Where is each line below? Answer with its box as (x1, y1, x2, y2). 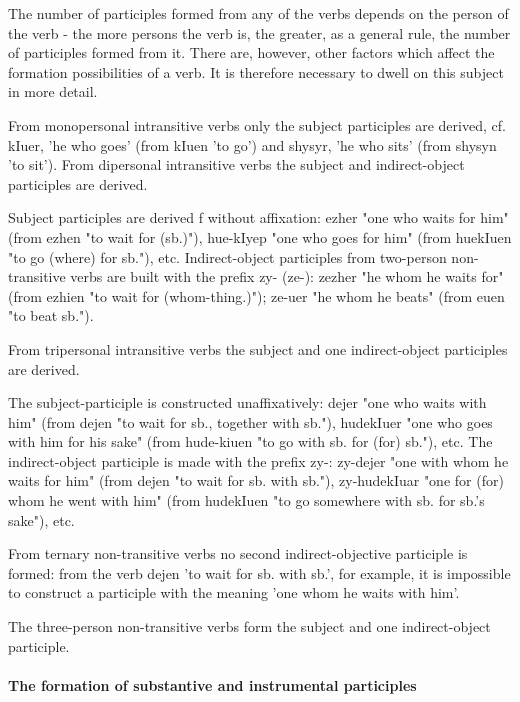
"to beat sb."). (8, 305, 94, 326)
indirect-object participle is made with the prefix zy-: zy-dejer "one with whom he (8, 450, 509, 471)
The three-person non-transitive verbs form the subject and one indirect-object (8, 616, 491, 637)
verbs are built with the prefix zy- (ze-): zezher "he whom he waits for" (70, 266, 504, 287)
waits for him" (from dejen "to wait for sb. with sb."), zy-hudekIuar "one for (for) (8, 470, 504, 491)
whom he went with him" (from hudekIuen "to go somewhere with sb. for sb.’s (8, 490, 485, 511)
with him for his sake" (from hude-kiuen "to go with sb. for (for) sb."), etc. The (8, 431, 493, 452)
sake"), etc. (8, 509, 75, 530)
